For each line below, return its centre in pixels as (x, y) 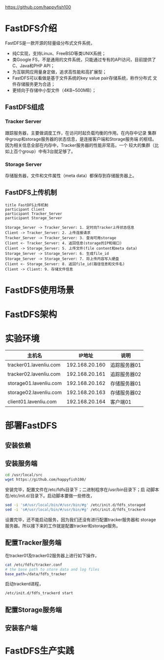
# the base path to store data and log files (52, 569)
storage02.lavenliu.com (35, 392)
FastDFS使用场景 (40, 290)
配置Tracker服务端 (33, 543)
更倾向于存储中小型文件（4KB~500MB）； (54, 90)
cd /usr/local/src (24, 475)
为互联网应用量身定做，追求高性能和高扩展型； (59, 72)
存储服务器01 (126, 384)
